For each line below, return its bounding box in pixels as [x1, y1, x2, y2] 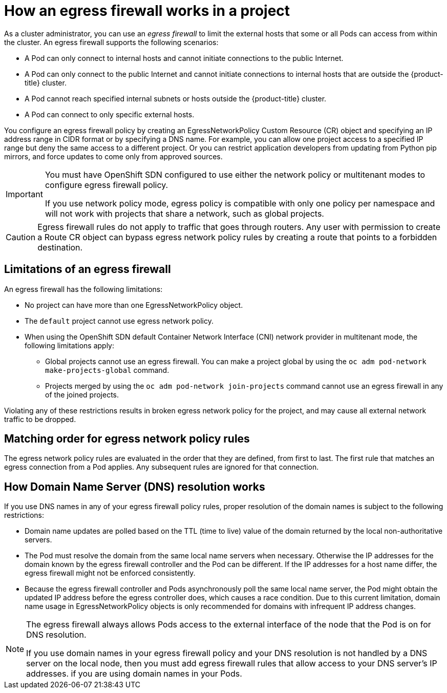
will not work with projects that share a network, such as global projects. [45, 208, 324, 219]
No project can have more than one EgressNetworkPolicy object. [25, 300, 243, 309]
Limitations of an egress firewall [4, 263, 171, 276]
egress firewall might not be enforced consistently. [25, 569, 196, 578]
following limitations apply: [25, 341, 115, 350]
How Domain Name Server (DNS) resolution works [4, 480, 265, 493]
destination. [37, 242, 83, 253]
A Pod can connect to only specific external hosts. [25, 110, 195, 119]
